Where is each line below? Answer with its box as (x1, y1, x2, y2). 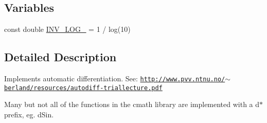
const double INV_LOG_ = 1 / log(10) (4, 24, 131, 34)
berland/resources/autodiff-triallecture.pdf (4, 84, 163, 92)
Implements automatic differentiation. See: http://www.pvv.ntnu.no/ (4, 73, 225, 83)
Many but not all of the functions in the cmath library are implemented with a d (4, 99, 260, 110)
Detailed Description (4, 49, 117, 65)
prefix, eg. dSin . (4, 109, 54, 119)
